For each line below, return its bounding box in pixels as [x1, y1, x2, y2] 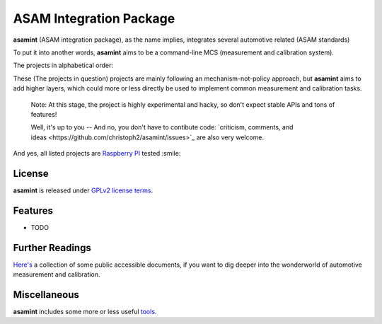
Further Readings [13, 241, 91, 254]
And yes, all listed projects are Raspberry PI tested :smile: [13, 149, 181, 158]
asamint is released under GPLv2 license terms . [13, 186, 154, 195]
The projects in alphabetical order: [13, 61, 113, 70]
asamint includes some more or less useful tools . [13, 308, 157, 316]
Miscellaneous [13, 289, 79, 301]
